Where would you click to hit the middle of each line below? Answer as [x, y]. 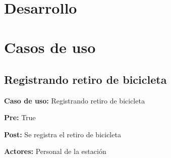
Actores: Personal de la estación [55, 151]
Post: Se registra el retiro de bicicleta [63, 134]
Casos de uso [50, 47]
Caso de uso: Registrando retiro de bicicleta [74, 100]
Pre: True [20, 117]
